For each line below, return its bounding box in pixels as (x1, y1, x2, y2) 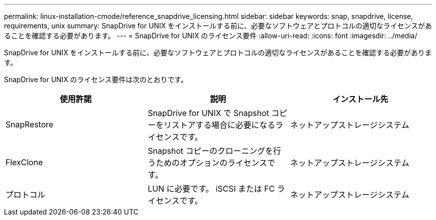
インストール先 (332, 94, 388, 104)
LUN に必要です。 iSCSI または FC (147, 184, 275, 194)
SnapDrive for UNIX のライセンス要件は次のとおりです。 (4, 75, 188, 84)
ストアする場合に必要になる (171, 120, 275, 130)
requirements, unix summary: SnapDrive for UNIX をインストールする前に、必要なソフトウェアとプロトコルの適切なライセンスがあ (4, 21, 432, 30)
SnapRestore (5, 119, 54, 129)
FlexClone (5, 157, 43, 167)
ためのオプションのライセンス (155, 158, 267, 168)
